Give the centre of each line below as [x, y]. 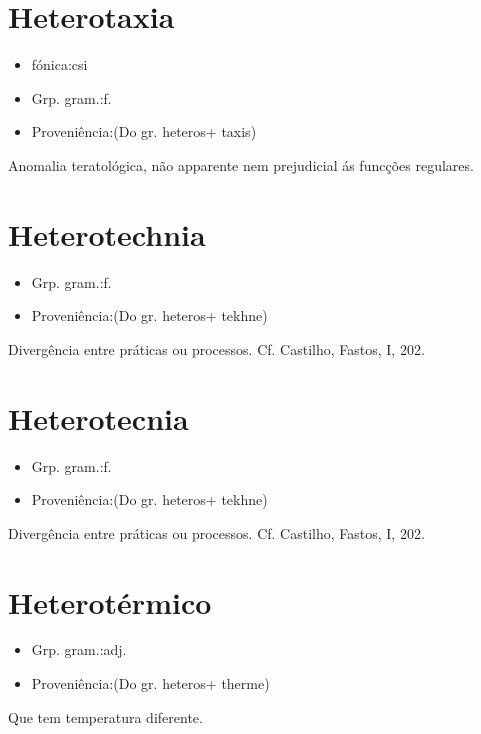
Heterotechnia [107, 233]
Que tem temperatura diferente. [105, 716]
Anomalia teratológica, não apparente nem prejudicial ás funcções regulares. [241, 164]
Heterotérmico [110, 601]
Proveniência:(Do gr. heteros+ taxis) [144, 131]
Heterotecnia [98, 417]
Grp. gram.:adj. [79, 649]
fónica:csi [59, 64]
